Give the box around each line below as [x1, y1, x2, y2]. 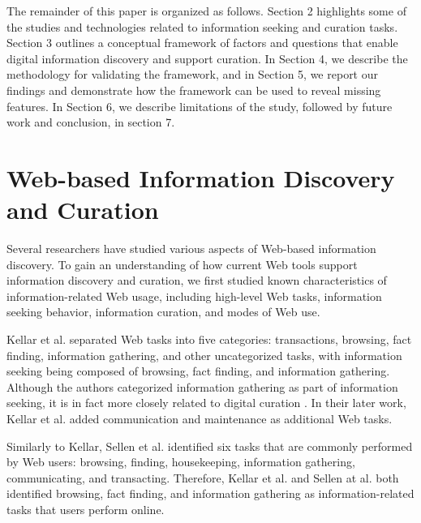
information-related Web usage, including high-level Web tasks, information [6, 287, 382, 304]
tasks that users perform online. [6, 500, 165, 517]
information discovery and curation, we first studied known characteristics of [6, 272, 387, 289]
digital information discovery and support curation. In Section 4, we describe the [6, 49, 408, 66]
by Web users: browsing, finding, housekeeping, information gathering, [6, 453, 355, 470]
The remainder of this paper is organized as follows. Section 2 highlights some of [6, 2, 406, 19]
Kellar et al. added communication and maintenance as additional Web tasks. [6, 410, 393, 427]
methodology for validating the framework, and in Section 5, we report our [6, 66, 378, 83]
